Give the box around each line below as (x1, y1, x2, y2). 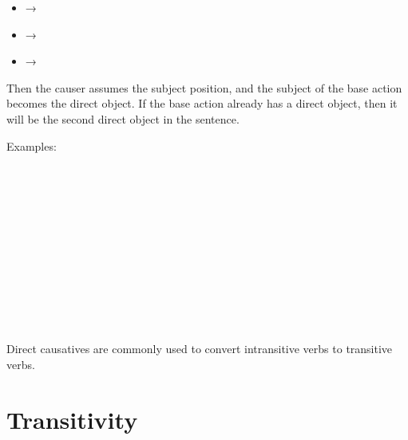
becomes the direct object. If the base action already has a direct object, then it (6, 95, 398, 112)
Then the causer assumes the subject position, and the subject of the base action (6, 79, 402, 96)
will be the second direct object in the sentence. (6, 110, 240, 127)
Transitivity (6, 403, 138, 435)
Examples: (6, 137, 57, 154)
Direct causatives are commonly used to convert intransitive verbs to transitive (6, 340, 393, 357)
